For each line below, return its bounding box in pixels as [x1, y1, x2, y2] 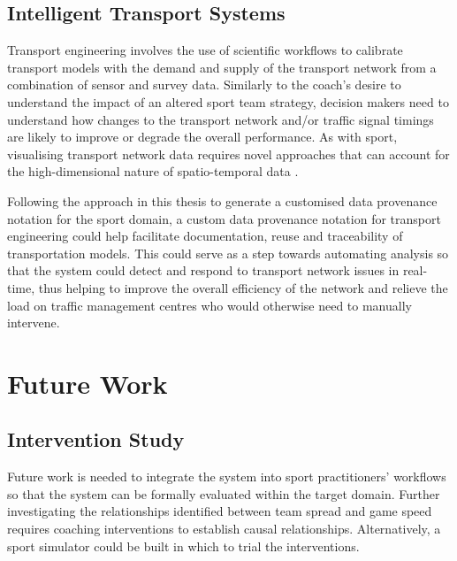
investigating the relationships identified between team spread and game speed [7, 502, 432, 520]
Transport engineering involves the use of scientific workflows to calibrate [7, 41, 403, 59]
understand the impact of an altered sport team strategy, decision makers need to [7, 92, 449, 111]
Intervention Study [7, 426, 185, 453]
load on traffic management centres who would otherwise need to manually [7, 296, 412, 314]
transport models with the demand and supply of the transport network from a [7, 58, 437, 76]
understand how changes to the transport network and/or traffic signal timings [7, 110, 434, 128]
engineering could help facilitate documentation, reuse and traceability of [7, 227, 403, 245]
